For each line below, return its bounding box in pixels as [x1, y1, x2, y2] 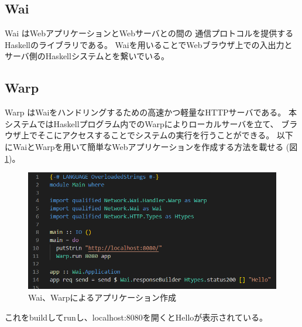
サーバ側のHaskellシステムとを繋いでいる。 [5, 50, 170, 62]
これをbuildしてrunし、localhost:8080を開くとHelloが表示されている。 [5, 311, 267, 323]
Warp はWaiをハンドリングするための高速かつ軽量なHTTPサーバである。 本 [5, 106, 297, 118]
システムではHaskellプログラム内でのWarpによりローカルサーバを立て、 [5, 117, 279, 130]
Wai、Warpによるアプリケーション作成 [28, 291, 176, 303]
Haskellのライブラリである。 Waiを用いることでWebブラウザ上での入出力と [5, 38, 293, 50]
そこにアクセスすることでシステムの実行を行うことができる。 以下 [37, 129, 293, 141]
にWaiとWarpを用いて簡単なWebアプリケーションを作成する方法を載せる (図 [5, 140, 298, 152]
